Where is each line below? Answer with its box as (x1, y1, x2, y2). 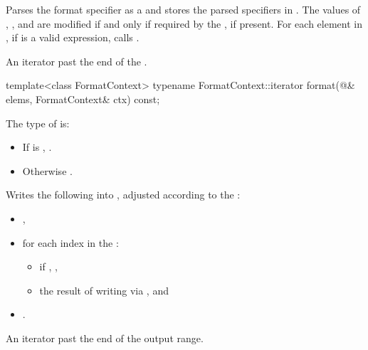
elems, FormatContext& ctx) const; (6, 91, 160, 106)
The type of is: (6, 115, 70, 130)
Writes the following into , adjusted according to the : (6, 187, 241, 202)
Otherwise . (22, 163, 73, 178)
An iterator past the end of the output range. (6, 330, 204, 345)
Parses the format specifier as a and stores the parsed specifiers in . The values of (6, 2, 361, 16)
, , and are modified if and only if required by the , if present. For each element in (6, 16, 362, 31)
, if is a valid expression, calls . (6, 30, 140, 45)
